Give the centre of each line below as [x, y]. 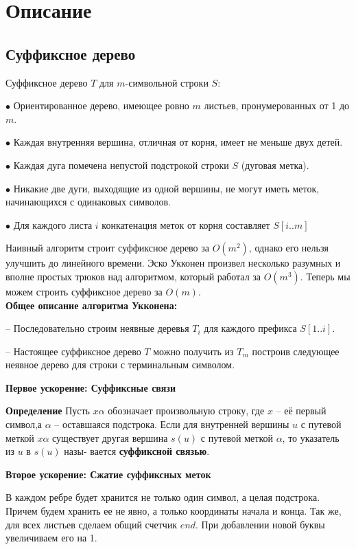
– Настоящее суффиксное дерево [73, 351]
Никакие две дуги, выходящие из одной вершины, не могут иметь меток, [166, 188]
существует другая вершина [110, 437]
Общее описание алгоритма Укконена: [92, 305]
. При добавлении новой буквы [260, 524]
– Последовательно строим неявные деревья [97, 328]
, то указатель [311, 437]
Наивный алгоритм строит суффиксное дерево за [108, 248]
